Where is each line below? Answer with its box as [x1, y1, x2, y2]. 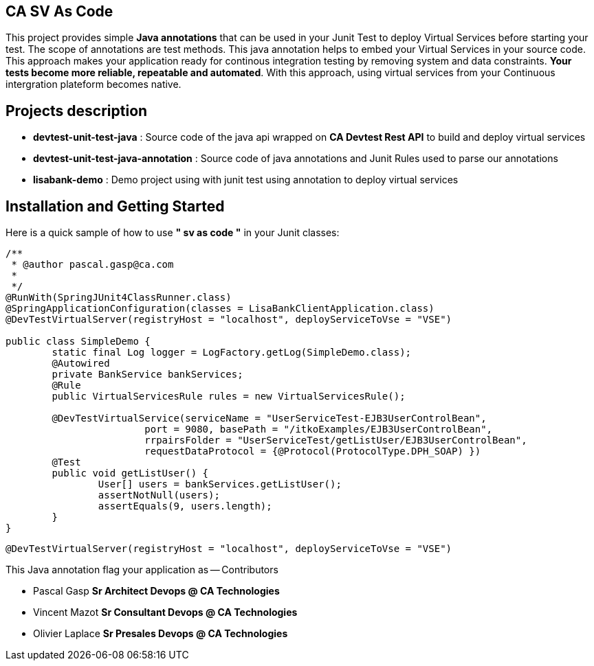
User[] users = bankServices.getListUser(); [98, 479, 342, 490]
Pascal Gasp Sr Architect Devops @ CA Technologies [33, 585, 280, 597]
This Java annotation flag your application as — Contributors [5, 564, 278, 576]
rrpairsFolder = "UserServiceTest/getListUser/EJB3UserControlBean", [144, 435, 527, 446]
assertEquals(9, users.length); [98, 501, 272, 512]
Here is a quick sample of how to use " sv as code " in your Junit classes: [5, 227, 340, 239]
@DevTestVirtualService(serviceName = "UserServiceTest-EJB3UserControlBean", [52, 413, 487, 424]
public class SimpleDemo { [5, 336, 151, 347]
